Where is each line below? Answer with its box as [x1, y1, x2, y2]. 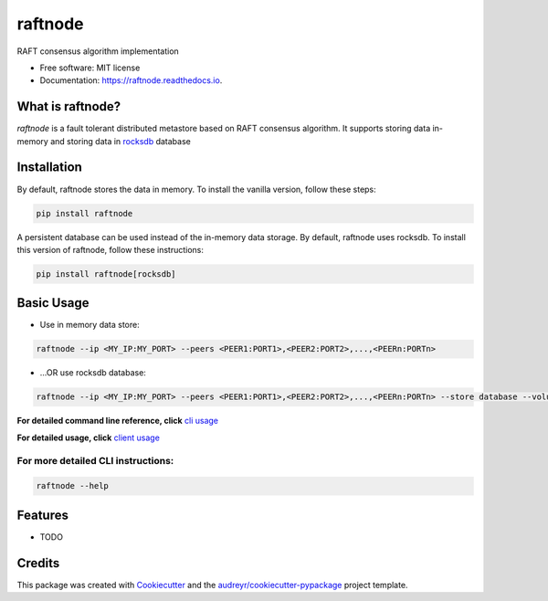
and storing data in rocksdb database [50, 135, 191, 146]
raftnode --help [36, 480, 110, 491]
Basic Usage [16, 295, 90, 311]
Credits [16, 555, 60, 571]
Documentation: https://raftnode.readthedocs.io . [39, 75, 223, 86]
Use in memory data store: [39, 320, 141, 331]
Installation [16, 160, 82, 175]
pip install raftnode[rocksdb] [36, 269, 177, 279]
